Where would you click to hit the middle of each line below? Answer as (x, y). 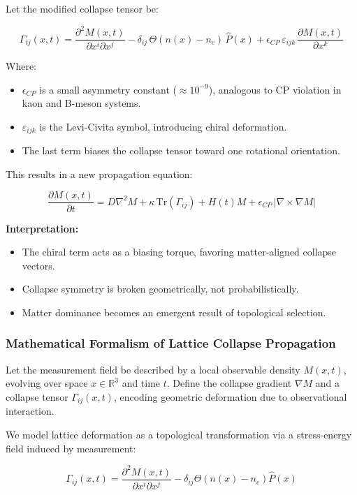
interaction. (30, 411)
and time (141, 383)
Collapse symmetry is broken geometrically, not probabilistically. (160, 289)
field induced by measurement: (71, 448)
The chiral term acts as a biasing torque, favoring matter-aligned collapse (179, 252)
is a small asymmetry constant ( (108, 89)
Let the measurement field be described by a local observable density (153, 369)
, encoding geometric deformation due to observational (230, 396)
